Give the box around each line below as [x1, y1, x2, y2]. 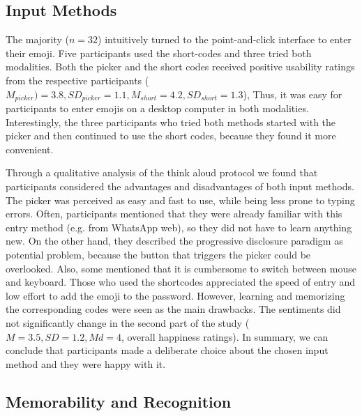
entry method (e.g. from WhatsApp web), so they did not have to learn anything [6, 219, 352, 234]
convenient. [6, 141, 54, 156]
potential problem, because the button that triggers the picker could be [6, 247, 311, 261]
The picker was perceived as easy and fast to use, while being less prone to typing [6, 192, 355, 207]
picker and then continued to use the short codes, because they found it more [6, 128, 336, 143]
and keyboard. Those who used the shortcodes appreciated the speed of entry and [6, 275, 356, 289]
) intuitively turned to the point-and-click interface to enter [98, 32, 352, 47]
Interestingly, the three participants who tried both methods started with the [6, 114, 336, 129]
